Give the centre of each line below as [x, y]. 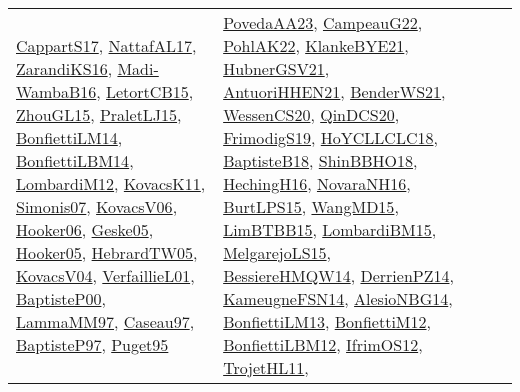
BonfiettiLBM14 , [75, 160]
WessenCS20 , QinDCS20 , [311, 114]
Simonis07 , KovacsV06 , [97, 206]
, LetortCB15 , [145, 91]
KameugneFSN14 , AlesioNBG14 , [338, 298]
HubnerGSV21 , [276, 68]
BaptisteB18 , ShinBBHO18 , [320, 160]
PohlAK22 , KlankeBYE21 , [316, 45]
